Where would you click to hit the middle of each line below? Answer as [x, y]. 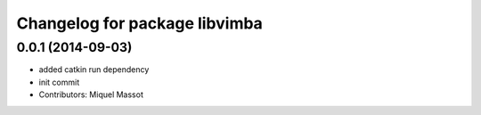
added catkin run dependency [94, 70]
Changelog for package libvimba [139, 23]
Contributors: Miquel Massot [91, 94]
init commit [59, 82]
